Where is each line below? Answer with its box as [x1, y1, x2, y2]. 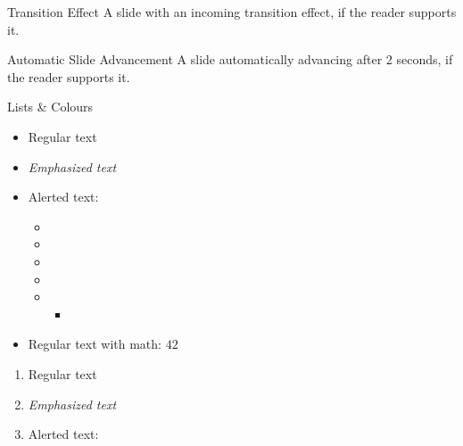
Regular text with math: [28, 334, 161, 353]
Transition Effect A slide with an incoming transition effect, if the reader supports [7, 3, 457, 21]
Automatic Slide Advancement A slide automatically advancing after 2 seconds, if [7, 50, 453, 69]
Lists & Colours [7, 97, 94, 116]
